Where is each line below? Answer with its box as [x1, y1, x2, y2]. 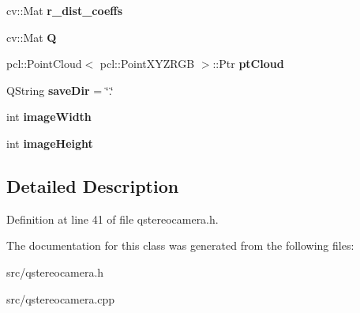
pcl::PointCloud [6, 55, 82, 72]
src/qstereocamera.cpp [6, 290, 115, 307]
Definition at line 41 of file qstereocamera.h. [6, 210, 219, 227]
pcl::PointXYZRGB [99, 55, 195, 72]
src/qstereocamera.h [6, 263, 104, 280]
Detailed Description [6, 173, 179, 198]
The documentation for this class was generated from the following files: [6, 237, 354, 254]
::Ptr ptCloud [212, 55, 284, 72]
